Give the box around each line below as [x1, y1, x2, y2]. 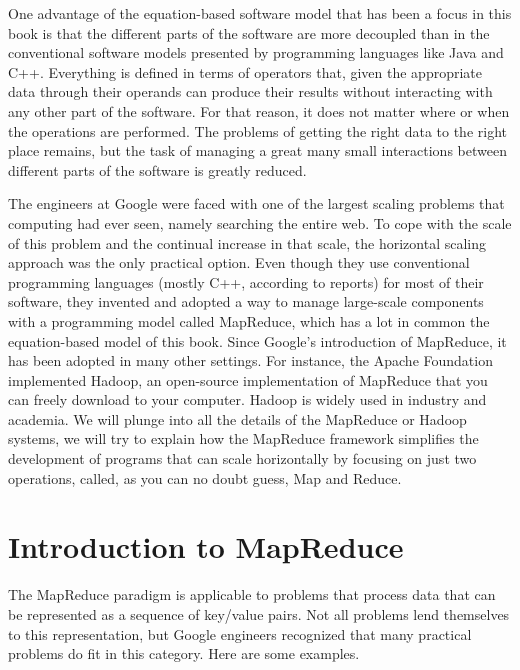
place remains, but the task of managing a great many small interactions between [8, 140, 507, 161]
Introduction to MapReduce [8, 526, 404, 567]
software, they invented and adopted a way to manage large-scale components [8, 291, 484, 312]
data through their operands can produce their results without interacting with [8, 81, 493, 102]
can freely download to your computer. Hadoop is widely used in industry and [8, 389, 487, 410]
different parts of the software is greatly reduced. [8, 159, 307, 180]
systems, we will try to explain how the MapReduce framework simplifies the [8, 428, 479, 449]
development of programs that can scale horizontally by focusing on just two [8, 448, 477, 469]
